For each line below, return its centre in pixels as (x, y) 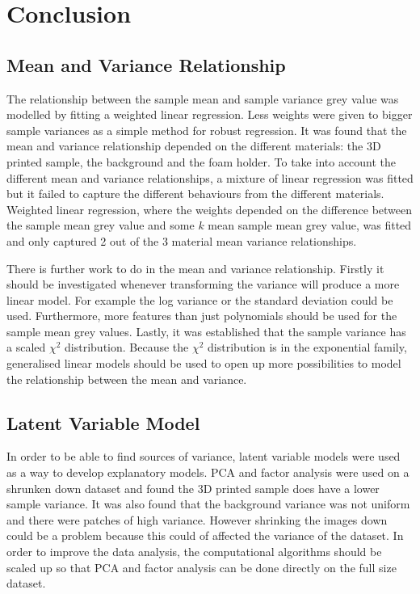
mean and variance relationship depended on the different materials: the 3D (194, 146)
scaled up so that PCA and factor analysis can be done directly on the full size (202, 567)
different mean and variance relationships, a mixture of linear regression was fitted (210, 177)
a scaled (26, 347)
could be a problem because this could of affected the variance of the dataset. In (205, 535)
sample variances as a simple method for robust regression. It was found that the (207, 130)
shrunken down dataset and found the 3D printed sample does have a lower (193, 488)
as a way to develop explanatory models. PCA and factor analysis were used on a (208, 472)
